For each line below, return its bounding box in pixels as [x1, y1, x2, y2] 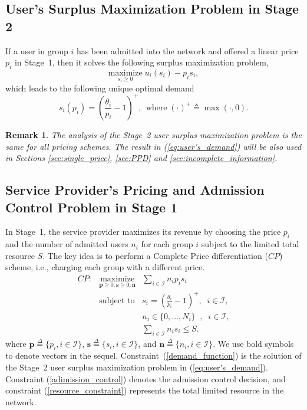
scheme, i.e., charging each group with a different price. [5, 261, 205, 273]
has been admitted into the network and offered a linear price [76, 44, 299, 57]
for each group [141, 238, 193, 250]
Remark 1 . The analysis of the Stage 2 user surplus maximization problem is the [5, 128, 302, 140]
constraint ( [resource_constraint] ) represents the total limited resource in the [5, 384, 284, 396]
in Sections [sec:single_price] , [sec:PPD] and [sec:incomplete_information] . [5, 152, 278, 164]
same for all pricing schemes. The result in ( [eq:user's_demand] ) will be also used [5, 140, 302, 152]
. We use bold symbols [213, 337, 294, 349]
